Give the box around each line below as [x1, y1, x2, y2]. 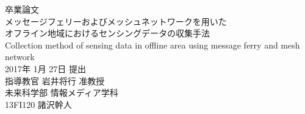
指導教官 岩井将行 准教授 [5, 74, 105, 87]
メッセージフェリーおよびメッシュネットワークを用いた [5, 15, 227, 27]
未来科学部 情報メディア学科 [5, 86, 118, 99]
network [5, 50, 35, 63]
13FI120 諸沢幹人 [5, 98, 72, 110]
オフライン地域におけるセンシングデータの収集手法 [5, 27, 210, 39]
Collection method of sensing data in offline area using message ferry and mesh [5, 38, 300, 51]
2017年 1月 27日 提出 [5, 62, 86, 75]
